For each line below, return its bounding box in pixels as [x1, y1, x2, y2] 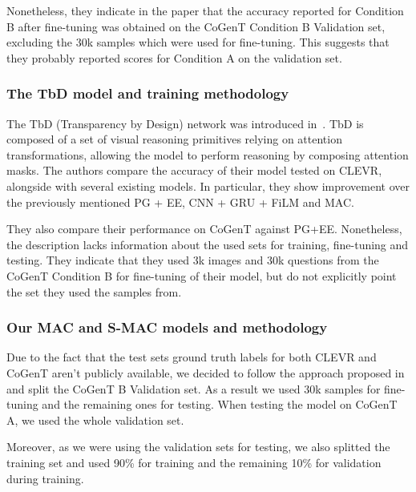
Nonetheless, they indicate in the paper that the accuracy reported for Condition [6, 2, 404, 18]
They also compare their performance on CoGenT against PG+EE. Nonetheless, [6, 220, 402, 237]
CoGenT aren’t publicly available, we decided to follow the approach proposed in [6, 364, 405, 381]
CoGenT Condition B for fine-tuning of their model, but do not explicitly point [6, 267, 397, 284]
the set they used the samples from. [6, 283, 182, 300]
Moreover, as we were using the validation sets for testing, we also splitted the [6, 438, 390, 455]
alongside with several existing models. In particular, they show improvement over [6, 177, 410, 194]
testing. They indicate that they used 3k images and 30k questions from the [6, 252, 379, 268]
